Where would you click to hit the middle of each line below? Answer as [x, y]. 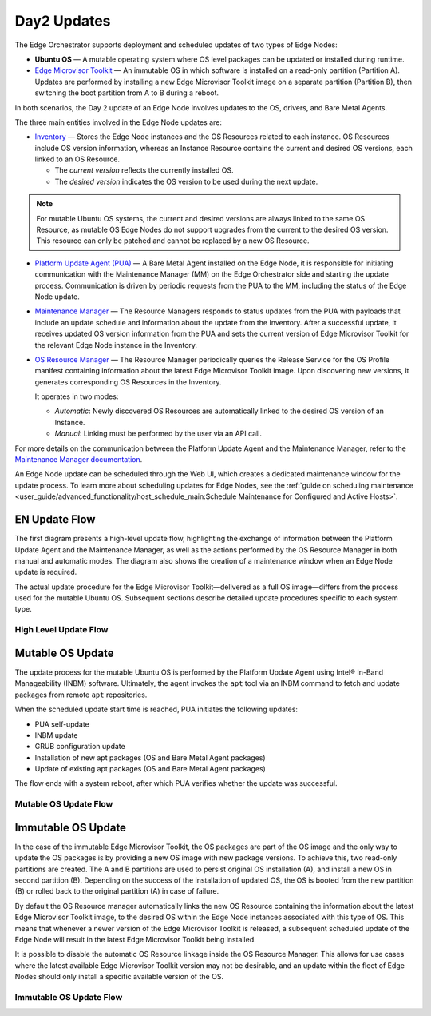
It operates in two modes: [77, 396]
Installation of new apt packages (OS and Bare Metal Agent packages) [150, 757]
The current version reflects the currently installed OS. [144, 170]
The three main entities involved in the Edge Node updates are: [119, 122]
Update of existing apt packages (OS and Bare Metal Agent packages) [150, 769]
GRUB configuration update [80, 747]
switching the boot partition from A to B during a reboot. [127, 93]
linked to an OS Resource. [77, 159]
